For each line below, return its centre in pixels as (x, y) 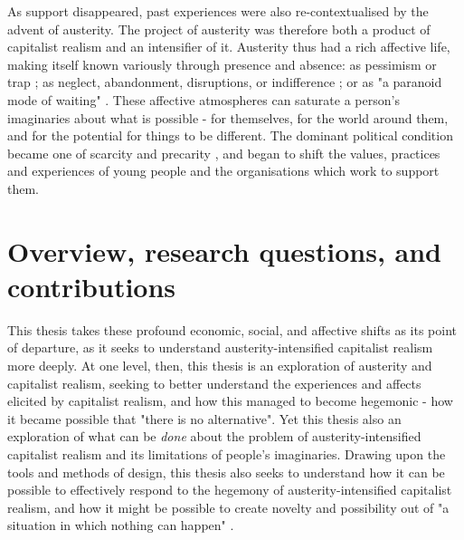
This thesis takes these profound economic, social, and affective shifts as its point (232, 329)
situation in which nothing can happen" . (121, 525)
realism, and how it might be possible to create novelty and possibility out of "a (228, 507)
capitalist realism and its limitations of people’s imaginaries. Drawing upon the (227, 454)
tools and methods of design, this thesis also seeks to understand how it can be (226, 472)
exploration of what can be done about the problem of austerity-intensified (214, 436)
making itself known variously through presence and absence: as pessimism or (222, 64)
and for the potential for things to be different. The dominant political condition (230, 135)
